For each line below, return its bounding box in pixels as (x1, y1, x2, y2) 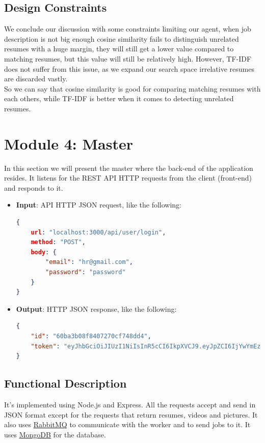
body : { (31, 248, 57, 256)
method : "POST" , (31, 239, 86, 246)
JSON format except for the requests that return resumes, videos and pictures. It (4, 409, 258, 420)
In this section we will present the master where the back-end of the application (4, 162, 253, 173)
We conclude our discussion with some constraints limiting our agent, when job (4, 23, 251, 34)
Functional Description (4, 375, 127, 391)
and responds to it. (4, 182, 63, 193)
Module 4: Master (4, 133, 134, 154)
